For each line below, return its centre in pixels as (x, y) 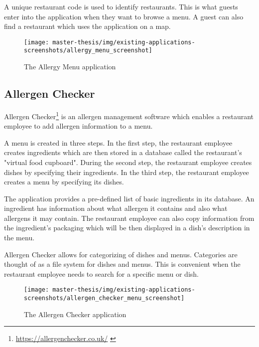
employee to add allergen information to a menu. (78, 126)
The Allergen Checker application (75, 314)
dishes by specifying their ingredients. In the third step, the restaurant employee (127, 172)
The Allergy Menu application (70, 67)
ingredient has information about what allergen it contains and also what (116, 208)
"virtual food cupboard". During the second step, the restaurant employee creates (128, 162)
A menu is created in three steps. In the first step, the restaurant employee (118, 142)
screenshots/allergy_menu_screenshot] (88, 51)
